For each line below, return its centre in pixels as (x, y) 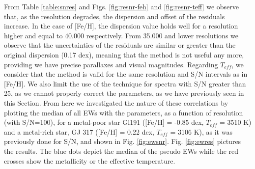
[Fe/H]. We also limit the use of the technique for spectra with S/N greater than (125, 83)
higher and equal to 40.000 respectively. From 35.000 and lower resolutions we (121, 35)
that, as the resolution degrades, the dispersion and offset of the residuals (114, 16)
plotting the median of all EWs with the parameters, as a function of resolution (124, 112)
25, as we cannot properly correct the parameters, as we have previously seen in (124, 93)
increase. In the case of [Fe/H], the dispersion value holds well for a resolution (121, 26)
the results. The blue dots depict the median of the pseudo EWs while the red (121, 151)
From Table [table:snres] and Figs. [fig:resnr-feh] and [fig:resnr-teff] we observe (121, 6)
